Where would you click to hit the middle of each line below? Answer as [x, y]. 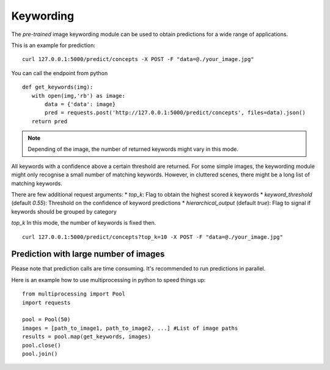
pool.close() [42, 345]
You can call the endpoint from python [60, 73]
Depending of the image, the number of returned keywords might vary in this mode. [133, 149]
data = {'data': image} [80, 104]
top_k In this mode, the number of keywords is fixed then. [84, 223]
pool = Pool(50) [46, 320]
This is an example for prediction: [53, 45]
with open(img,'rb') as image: [78, 96]
